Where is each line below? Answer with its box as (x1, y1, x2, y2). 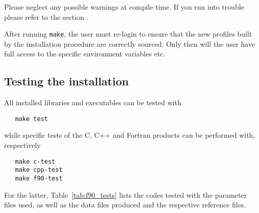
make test (15, 115, 48, 123)
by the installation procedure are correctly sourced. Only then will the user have (4, 38, 255, 49)
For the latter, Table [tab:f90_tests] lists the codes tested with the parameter (4, 189, 247, 200)
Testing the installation (4, 73, 129, 89)
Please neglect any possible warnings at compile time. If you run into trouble (4, 2, 244, 12)
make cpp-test (15, 166, 63, 174)
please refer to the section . (4, 11, 89, 22)
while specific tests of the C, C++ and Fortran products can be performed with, (4, 130, 255, 140)
